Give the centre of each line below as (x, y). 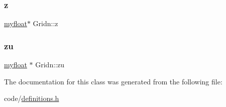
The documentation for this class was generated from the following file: (113, 81)
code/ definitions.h (32, 98)
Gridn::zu (50, 65)
